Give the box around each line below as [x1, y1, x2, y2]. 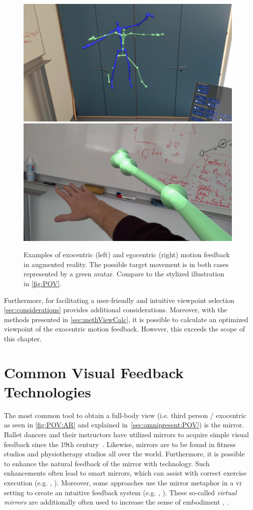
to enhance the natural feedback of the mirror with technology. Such [4, 458, 210, 468]
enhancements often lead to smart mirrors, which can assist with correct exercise [4, 468, 247, 478]
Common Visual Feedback [4, 362, 184, 382]
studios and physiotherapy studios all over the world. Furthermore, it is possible [4, 449, 245, 459]
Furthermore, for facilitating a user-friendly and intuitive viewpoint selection [4, 295, 234, 305]
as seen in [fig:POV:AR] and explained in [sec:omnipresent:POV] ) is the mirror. [4, 420, 244, 430]
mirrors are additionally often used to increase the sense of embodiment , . [4, 497, 229, 507]
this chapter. [4, 333, 42, 343]
